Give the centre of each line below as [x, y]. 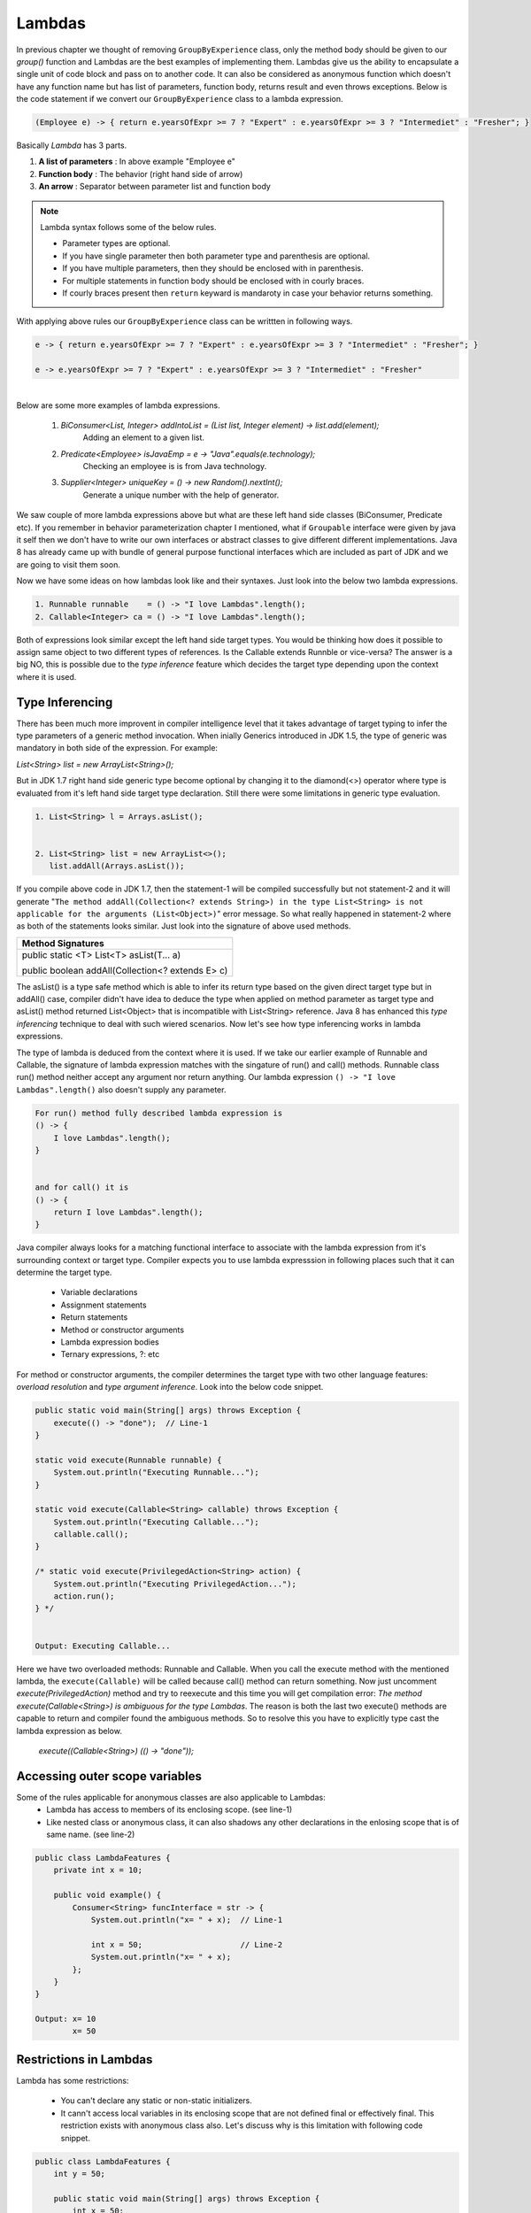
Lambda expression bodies [110, 1342]
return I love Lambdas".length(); [128, 1212]
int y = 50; [80, 2174]
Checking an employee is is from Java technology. [175, 467]
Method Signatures [63, 943]
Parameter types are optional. [116, 243]
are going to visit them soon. [69, 564]
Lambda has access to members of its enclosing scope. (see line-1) [169, 1809]
